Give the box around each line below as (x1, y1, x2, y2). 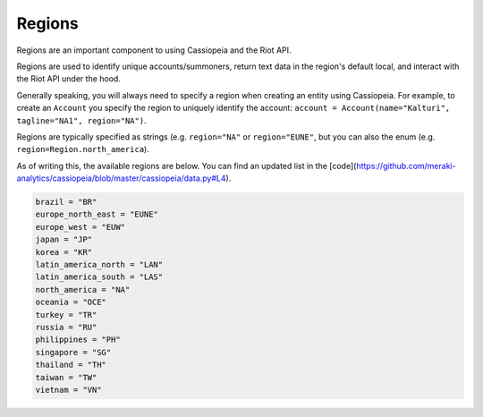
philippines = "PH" (35, 335, 121, 345)
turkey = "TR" (35, 310, 97, 319)
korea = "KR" (35, 247, 93, 257)
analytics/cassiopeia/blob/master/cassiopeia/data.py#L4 (16, 173, 227, 183)
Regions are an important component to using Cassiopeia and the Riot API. (16, 45, 292, 55)
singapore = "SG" (35, 347, 112, 357)
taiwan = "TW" (35, 372, 97, 382)
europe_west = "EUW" (35, 222, 125, 232)
